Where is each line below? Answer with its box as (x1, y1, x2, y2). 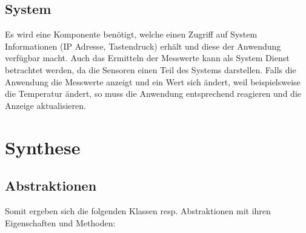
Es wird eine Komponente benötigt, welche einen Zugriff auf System (5, 28, 258, 41)
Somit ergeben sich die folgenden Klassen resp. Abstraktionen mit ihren (5, 204, 271, 217)
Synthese (5, 134, 81, 159)
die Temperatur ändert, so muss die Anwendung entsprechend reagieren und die (5, 87, 301, 100)
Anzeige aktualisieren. (5, 99, 86, 111)
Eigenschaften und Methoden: (5, 216, 116, 229)
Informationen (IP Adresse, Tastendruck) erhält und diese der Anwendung (5, 39, 281, 52)
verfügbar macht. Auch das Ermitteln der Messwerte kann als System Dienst (5, 51, 290, 64)
